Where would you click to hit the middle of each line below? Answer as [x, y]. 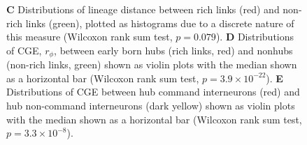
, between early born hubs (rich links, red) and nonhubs [173, 50]
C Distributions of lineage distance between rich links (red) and [143, 9]
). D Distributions [255, 37]
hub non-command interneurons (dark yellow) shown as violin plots [151, 106]
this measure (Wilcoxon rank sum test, [90, 37]
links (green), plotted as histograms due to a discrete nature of [160, 23]
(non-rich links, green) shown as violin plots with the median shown [152, 64]
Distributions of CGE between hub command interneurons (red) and [153, 92]
